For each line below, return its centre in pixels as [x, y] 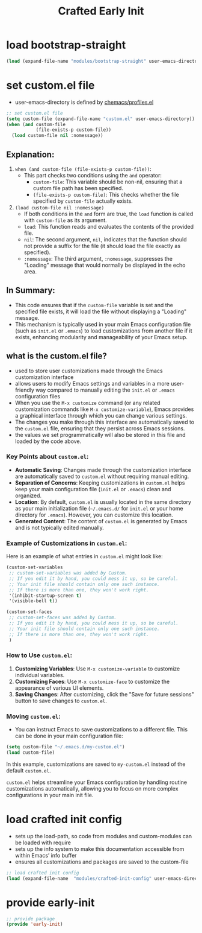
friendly [25, 390]
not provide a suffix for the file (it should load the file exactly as [102, 246]
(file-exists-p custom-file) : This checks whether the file [106, 194]
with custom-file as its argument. [65, 220]
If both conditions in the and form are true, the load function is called [109, 214]
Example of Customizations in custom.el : [67, 543]
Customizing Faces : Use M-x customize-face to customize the [92, 681]
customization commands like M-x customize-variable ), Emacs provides [104, 409]
